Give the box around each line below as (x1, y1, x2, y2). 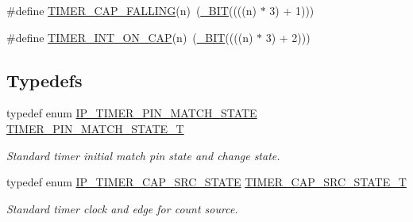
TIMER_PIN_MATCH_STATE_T (6, 120, 184, 136)
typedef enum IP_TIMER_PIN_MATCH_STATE (6, 105, 257, 121)
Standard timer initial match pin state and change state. (6, 147, 280, 163)
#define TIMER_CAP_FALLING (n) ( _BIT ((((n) (6, 2, 257, 18)
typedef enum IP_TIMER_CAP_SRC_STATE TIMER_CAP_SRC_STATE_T (6, 174, 407, 190)
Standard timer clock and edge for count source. (6, 200, 238, 216)
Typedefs (6, 67, 83, 92)
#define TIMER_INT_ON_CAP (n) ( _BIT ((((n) (6, 29, 253, 45)
